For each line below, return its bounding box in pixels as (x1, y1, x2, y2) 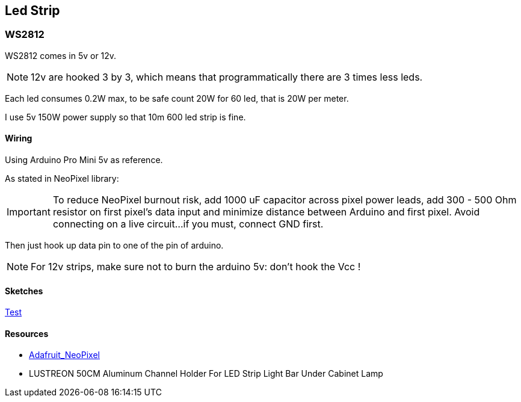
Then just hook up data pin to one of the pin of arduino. (5, 240, 224, 251)
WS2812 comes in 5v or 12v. (5, 50, 117, 61)
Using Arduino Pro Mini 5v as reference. (5, 155, 163, 165)
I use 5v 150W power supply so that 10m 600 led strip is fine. (5, 111, 246, 122)
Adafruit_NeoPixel (29, 350, 100, 360)
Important (7, 206, 51, 218)
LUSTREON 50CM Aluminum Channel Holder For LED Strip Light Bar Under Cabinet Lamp (29, 368, 383, 379)
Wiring (5, 133, 32, 144)
